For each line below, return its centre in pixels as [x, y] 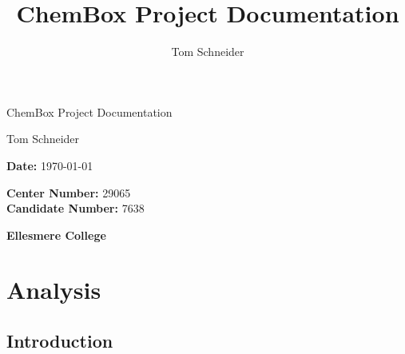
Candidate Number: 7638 [75, 208]
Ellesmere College [56, 235]
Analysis [54, 290]
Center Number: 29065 [69, 192]
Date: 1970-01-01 [50, 165]
